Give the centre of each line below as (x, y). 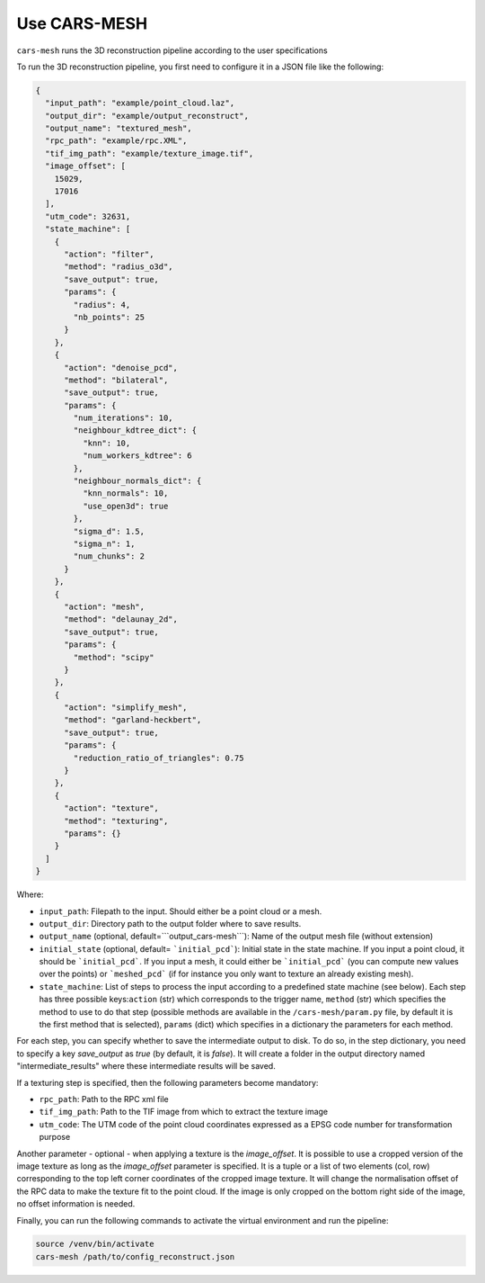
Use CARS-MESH (82, 23)
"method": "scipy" (114, 657)
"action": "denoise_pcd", (121, 368)
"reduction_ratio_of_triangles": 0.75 (159, 758)
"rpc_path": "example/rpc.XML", (116, 141)
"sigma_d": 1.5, (109, 531)
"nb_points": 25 (109, 317)
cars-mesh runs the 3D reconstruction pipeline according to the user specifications (172, 50)
